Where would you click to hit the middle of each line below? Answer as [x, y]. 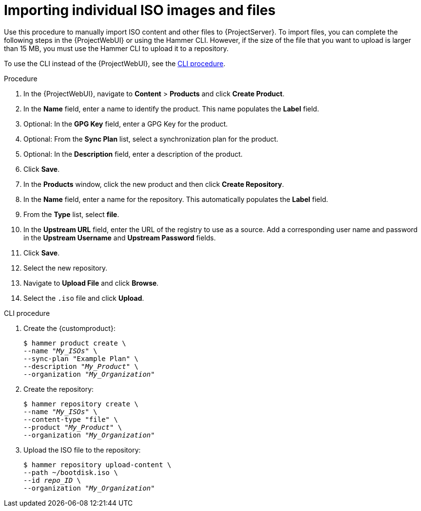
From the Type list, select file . [71, 214]
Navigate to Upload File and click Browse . [91, 283]
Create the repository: [59, 389]
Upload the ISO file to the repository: [82, 450]
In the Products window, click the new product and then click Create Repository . [154, 184]
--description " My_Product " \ [81, 366]
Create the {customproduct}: [69, 328]
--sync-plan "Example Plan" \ [81, 358]
